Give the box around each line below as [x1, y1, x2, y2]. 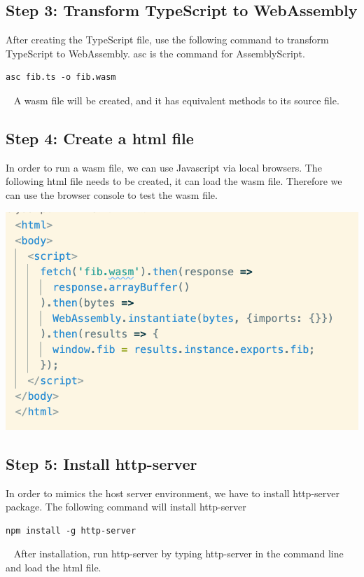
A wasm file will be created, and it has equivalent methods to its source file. [13, 92, 339, 107]
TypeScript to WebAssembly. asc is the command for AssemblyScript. [6, 46, 305, 60]
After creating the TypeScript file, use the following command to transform [6, 32, 329, 47]
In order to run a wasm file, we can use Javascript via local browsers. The [6, 160, 322, 174]
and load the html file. [6, 560, 101, 575]
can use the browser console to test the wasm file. [6, 187, 218, 202]
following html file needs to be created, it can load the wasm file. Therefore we [6, 174, 342, 188]
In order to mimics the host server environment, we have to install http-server [6, 485, 339, 500]
